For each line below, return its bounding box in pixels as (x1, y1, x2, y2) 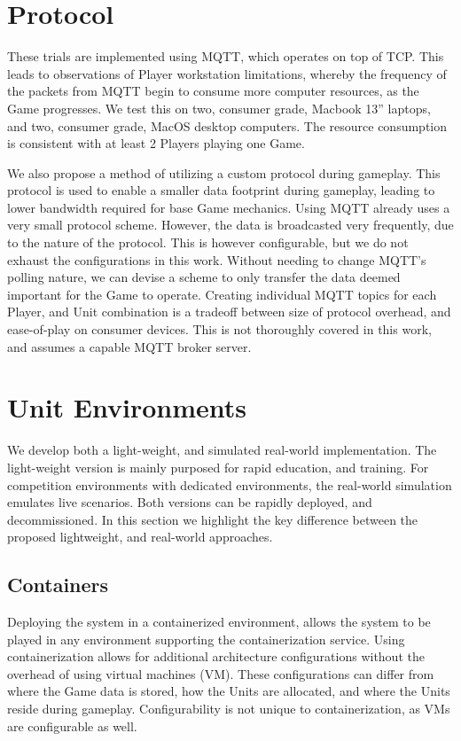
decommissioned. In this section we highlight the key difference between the (7, 510, 418, 528)
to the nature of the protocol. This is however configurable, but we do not (7, 233, 409, 252)
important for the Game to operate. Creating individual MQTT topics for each (7, 285, 437, 303)
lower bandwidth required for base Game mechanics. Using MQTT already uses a (7, 198, 450, 216)
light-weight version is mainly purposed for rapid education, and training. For (7, 457, 429, 476)
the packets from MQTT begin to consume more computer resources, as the (7, 82, 419, 100)
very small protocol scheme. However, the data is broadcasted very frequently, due (7, 215, 454, 234)
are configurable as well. (7, 716, 137, 735)
